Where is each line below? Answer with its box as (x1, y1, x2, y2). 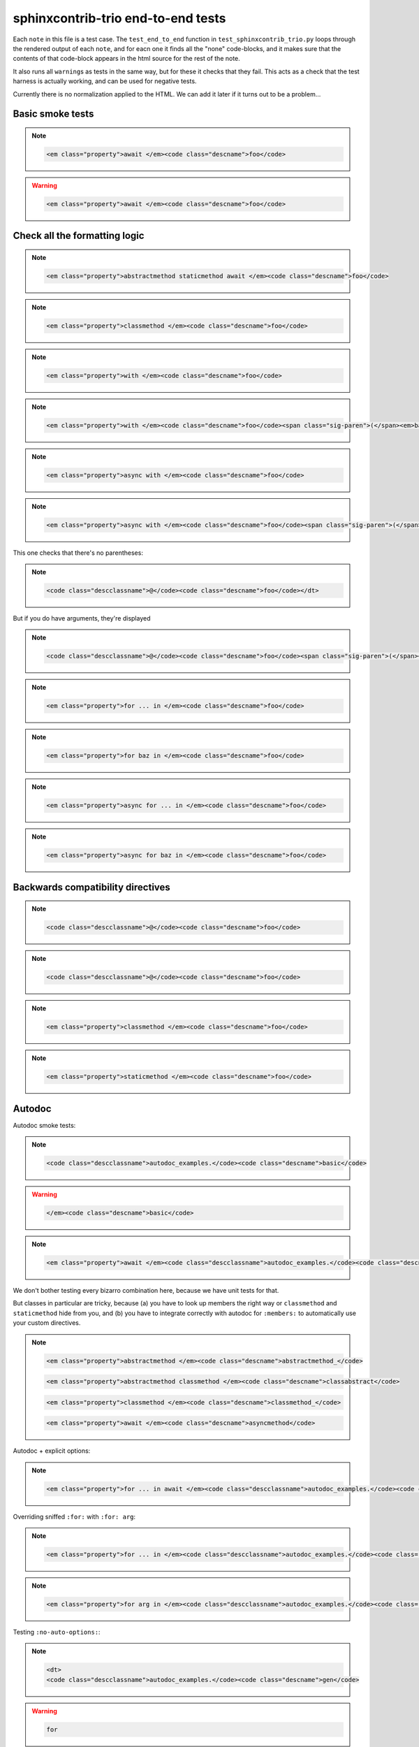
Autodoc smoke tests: (13, 1121, 76, 1129)
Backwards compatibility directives (13, 881, 170, 893)
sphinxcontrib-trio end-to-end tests (13, 10, 226, 26)
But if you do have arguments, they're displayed (13, 614, 151, 623)
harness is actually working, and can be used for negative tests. (13, 77, 197, 85)
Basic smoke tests (13, 108, 94, 120)
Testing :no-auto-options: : (13, 1628, 101, 1636)
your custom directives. (13, 1319, 81, 1327)
